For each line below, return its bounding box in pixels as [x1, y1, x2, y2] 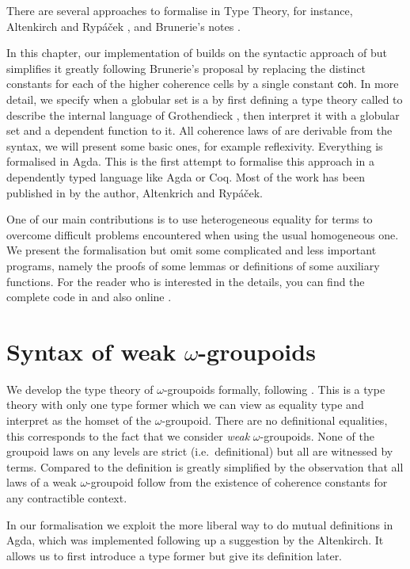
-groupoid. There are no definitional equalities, [161, 412, 388, 428]
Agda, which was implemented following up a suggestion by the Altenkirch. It [6, 532, 384, 548]
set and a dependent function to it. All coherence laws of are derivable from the [6, 122, 393, 139]
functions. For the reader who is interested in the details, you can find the [6, 273, 365, 289]
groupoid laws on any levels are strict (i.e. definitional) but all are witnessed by [6, 443, 393, 460]
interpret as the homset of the [6, 412, 151, 428]
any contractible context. [6, 489, 127, 506]
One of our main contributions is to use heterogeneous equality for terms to [6, 211, 373, 227]
